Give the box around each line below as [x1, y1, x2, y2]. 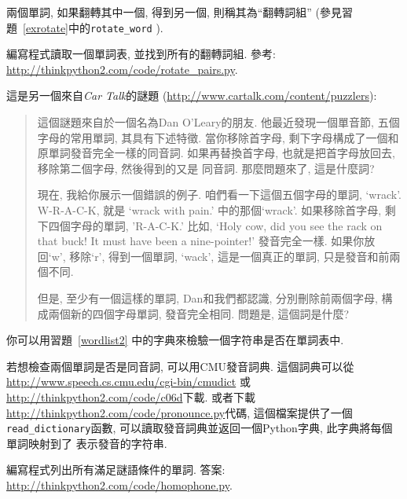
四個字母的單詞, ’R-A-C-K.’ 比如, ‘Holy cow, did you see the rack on [48, 217, 383, 233]
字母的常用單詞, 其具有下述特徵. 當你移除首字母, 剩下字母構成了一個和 [37, 129, 399, 145]
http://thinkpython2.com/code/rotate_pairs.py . [6, 61, 238, 77]
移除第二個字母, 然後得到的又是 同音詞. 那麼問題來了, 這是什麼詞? [37, 160, 375, 176]
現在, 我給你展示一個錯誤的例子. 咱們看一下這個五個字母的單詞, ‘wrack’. [37, 186, 401, 203]
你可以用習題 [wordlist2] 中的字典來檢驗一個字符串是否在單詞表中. [6, 332, 344, 348]
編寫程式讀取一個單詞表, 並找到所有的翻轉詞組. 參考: [6, 46, 276, 62]
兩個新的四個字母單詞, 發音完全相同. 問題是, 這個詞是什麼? [48, 305, 350, 321]
